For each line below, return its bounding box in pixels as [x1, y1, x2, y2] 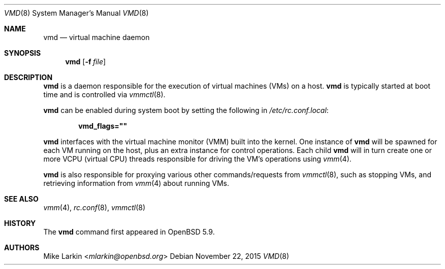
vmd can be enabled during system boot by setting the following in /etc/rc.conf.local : [43, 106, 329, 114]
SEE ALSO [4, 195, 39, 203]
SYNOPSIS [4, 49, 41, 57]
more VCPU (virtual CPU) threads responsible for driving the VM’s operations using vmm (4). [43, 155, 352, 163]
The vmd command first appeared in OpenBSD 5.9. [43, 227, 215, 236]
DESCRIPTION [4, 73, 53, 82]
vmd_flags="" [78, 122, 128, 130]
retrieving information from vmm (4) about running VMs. [43, 179, 229, 187]
